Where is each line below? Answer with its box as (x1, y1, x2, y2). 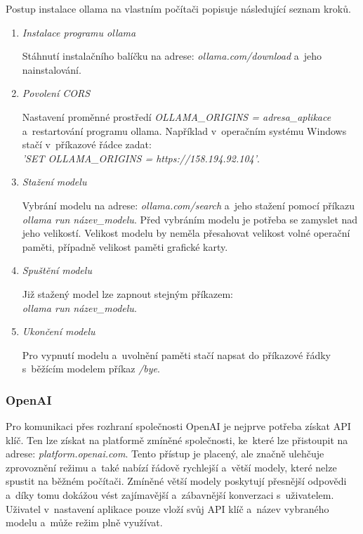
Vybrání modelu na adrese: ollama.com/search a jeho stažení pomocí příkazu (22, 197, 355, 212)
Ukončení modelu (22, 324, 95, 339)
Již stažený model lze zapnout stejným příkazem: (22, 286, 233, 301)
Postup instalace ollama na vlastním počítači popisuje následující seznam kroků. (6, 1, 351, 15)
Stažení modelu (22, 174, 87, 189)
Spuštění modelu (22, 263, 92, 278)
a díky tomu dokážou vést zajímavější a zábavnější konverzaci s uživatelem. (6, 488, 334, 502)
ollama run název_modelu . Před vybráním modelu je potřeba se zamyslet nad (22, 211, 358, 226)
